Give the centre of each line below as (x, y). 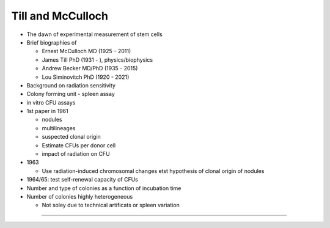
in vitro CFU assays (51, 102)
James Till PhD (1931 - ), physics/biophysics (97, 60)
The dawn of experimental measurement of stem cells (95, 34)
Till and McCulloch (60, 16)
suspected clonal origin (71, 137)
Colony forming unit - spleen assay (71, 94)
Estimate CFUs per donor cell (79, 145)
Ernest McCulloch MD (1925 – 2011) (86, 51)
